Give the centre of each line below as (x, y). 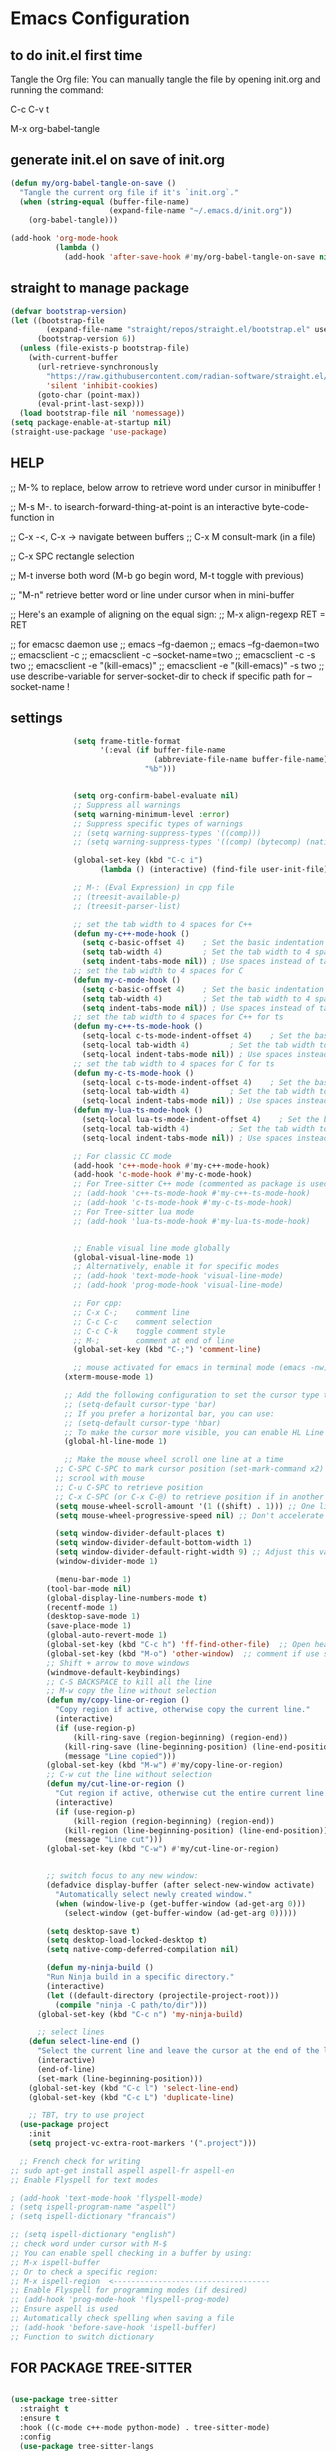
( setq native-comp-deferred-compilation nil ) (143, 1950)
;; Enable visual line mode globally (151, 1248)
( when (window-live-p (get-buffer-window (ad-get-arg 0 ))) (180, 1903)
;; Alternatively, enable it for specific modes (176, 1267)
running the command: (57, 90)
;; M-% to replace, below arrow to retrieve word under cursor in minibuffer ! (166, 487)
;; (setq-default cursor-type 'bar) (140, 1404)
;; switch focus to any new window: (122, 1876)
